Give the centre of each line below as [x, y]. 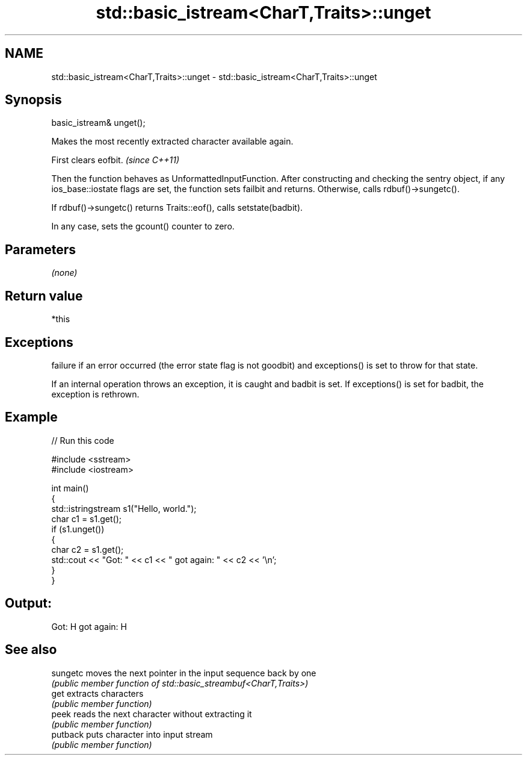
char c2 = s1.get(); [88, 549]
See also [31, 650]
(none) [64, 273]
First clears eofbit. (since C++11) [116, 160]
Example [31, 417]
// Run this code [83, 440]
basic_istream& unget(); [98, 123]
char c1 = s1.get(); [86, 519]
